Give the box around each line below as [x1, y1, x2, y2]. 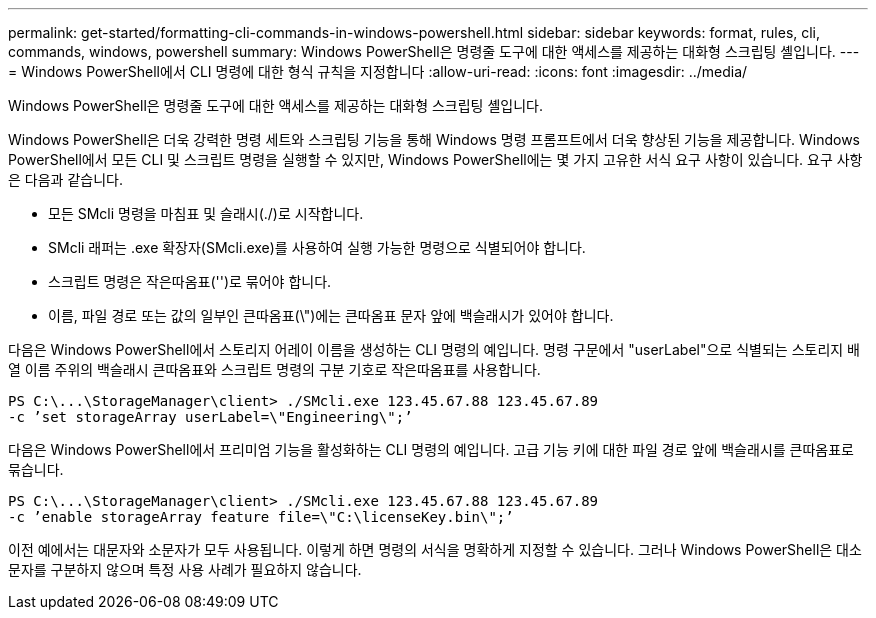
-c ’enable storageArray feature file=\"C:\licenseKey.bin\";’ [8, 509, 514, 525]
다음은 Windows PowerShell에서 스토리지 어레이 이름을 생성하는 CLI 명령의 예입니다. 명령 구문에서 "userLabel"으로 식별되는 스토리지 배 [8, 341, 860, 358]
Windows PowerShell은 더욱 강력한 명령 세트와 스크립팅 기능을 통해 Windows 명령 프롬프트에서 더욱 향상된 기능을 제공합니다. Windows [8, 131, 861, 148]
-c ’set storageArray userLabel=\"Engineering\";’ [8, 409, 413, 425]
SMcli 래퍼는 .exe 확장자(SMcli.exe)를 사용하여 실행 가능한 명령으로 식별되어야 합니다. [48, 239, 586, 256]
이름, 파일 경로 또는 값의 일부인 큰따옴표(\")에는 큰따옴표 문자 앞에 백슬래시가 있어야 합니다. [48, 307, 614, 324]
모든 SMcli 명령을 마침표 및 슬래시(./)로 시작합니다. [48, 205, 364, 222]
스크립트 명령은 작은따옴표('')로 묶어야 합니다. [48, 273, 332, 290]
